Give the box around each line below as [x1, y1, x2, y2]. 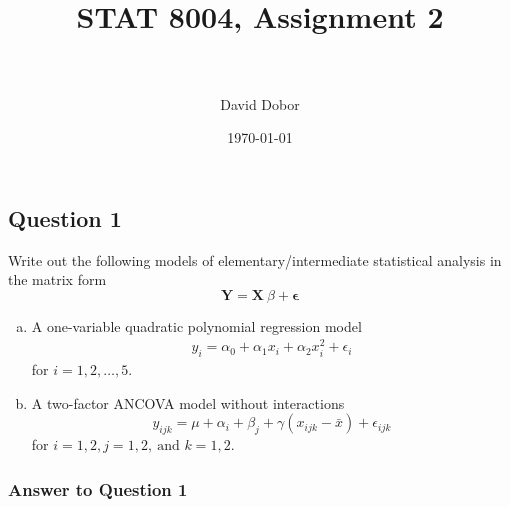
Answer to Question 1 [8, 476, 188, 501]
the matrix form [8, 269, 107, 290]
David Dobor [220, 93, 300, 114]
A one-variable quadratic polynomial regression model [31, 315, 362, 336]
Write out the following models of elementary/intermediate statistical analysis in [8, 249, 502, 270]
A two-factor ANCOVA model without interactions [31, 392, 345, 413]
